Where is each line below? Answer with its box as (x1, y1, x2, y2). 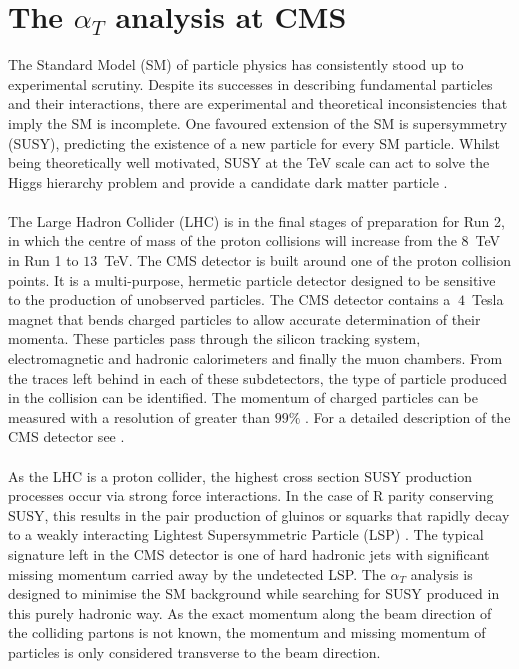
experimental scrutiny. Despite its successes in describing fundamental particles (8, 73, 493, 94)
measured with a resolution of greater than (8, 406, 271, 427)
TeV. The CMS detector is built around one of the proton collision (104, 250, 511, 271)
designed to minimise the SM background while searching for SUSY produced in (8, 583, 500, 604)
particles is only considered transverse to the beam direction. (8, 641, 381, 662)
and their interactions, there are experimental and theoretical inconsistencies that (8, 93, 508, 114)
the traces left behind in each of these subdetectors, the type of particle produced (8, 367, 508, 388)
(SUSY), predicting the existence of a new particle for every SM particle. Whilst (8, 132, 500, 153)
